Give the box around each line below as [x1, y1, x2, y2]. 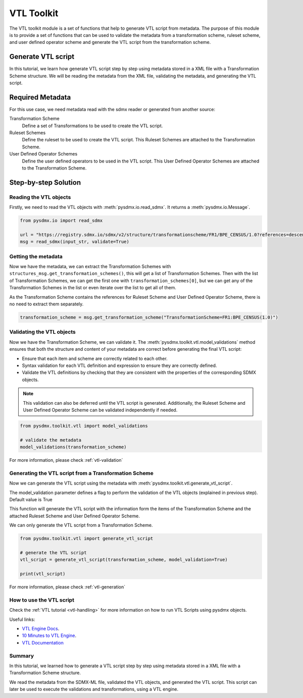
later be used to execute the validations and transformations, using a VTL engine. [9, 686, 179, 692]
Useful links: [9, 616, 35, 622]
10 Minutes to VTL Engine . [22, 632, 77, 638]
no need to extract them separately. [9, 301, 84, 307]
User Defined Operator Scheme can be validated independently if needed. [23, 407, 178, 413]
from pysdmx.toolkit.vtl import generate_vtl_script [20, 535, 154, 542]
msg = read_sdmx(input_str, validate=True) [20, 239, 130, 245]
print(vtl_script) [20, 571, 66, 577]
